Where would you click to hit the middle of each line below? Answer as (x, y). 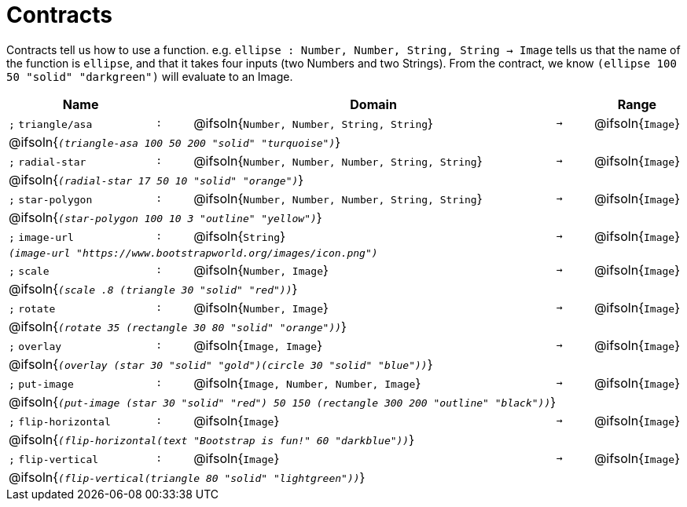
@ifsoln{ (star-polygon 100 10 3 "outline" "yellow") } (165, 217)
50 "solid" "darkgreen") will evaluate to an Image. (150, 76)
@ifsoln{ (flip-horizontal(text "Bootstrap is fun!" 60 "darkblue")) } (212, 439)
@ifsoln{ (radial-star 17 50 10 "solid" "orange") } (156, 179)
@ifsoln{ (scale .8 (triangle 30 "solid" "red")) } (153, 288)
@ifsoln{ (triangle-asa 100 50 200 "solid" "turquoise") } (175, 142)
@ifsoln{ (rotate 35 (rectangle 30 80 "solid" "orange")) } (178, 326)
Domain (373, 104)
